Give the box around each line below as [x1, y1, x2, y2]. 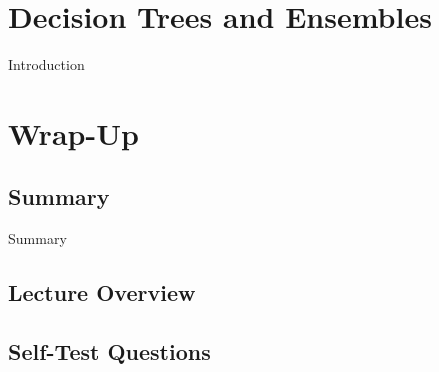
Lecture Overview [8, 277, 196, 308]
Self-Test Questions [8, 336, 211, 367]
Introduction [8, 54, 85, 75]
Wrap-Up [8, 112, 139, 153]
